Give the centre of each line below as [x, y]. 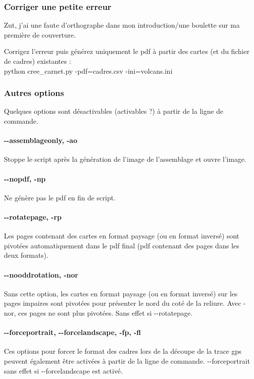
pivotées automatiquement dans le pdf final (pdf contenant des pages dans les [122, 245]
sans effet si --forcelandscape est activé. [63, 370]
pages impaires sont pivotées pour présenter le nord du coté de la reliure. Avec [123, 303]
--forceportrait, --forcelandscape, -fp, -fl [73, 332]
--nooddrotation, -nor [41, 274]
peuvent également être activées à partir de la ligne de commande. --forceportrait [127, 360]
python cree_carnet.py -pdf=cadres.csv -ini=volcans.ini [88, 71]
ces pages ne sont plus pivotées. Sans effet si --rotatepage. [105, 312]
